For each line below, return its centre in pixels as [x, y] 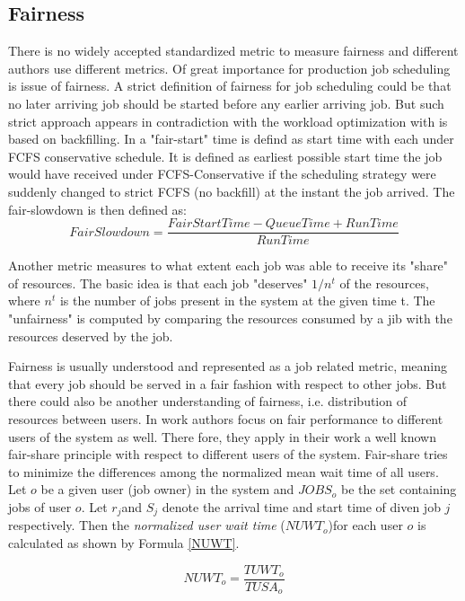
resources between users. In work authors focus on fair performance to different [226, 418]
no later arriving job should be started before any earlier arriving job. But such [226, 103]
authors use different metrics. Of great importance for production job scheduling [229, 68]
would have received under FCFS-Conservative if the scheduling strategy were [222, 174]
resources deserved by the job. [91, 336]
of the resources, [384, 283]
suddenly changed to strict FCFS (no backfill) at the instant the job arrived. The [232, 191]
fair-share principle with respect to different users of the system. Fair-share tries [228, 454]
